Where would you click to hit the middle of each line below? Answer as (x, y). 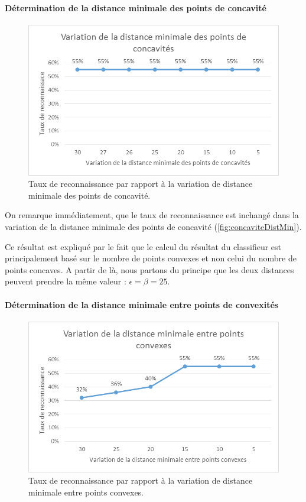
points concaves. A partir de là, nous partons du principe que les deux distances (149, 269)
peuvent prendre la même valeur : (66, 281)
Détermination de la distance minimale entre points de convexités (142, 304)
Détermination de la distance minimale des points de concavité (136, 7)
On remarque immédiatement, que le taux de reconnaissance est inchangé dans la (152, 215)
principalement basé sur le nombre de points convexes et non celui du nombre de (151, 258)
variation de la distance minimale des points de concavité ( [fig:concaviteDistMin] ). (153, 227)
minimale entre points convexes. (86, 492)
